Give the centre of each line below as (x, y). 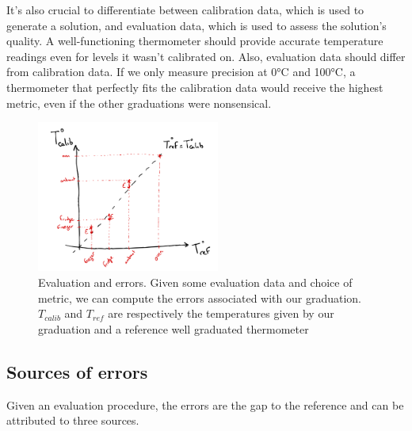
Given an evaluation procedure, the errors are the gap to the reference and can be (205, 404)
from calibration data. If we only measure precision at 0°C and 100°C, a (181, 72)
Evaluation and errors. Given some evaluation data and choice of (195, 282)
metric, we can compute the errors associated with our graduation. (200, 298)
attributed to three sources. (73, 420)
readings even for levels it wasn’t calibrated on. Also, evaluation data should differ (206, 56)
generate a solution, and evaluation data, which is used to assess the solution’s (196, 25)
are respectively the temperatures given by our (221, 313)
